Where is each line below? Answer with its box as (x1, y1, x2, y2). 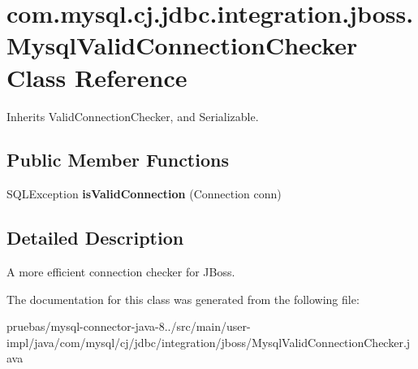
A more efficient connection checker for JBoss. (6, 263, 235, 280)
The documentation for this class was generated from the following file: (6, 290, 360, 307)
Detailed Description (6, 225, 184, 250)
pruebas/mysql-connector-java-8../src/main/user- (6, 318, 251, 335)
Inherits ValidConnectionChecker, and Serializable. (6, 107, 259, 124)
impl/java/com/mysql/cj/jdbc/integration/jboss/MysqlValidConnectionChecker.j (6, 333, 411, 350)
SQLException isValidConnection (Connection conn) (6, 185, 282, 202)
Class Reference (6, 60, 187, 93)
